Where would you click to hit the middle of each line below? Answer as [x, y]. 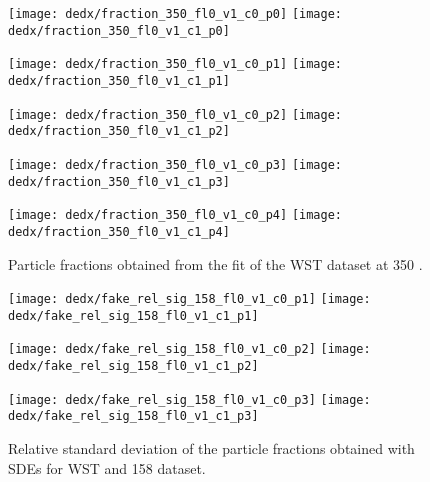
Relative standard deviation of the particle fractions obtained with [211, 448]
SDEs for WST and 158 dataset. [107, 467]
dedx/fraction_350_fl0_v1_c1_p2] [119, 131]
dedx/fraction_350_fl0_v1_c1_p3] [119, 181]
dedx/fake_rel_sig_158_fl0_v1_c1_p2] [133, 366]
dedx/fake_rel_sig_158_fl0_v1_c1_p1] [133, 315]
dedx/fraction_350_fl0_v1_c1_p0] [119, 30]
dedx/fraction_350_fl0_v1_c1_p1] [119, 80]
